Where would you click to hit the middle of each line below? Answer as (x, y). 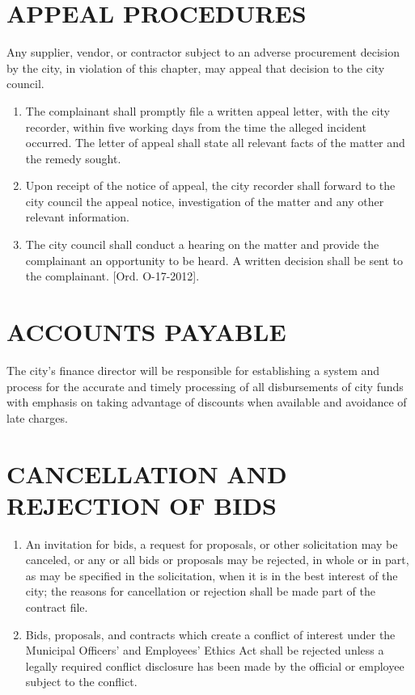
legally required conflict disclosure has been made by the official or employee (215, 666)
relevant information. (77, 217)
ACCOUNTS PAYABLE (146, 332)
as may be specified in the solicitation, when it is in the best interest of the (212, 575)
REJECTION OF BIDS (142, 505)
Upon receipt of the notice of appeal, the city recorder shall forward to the (210, 185)
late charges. (37, 417)
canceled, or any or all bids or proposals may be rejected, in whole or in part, (217, 560)
